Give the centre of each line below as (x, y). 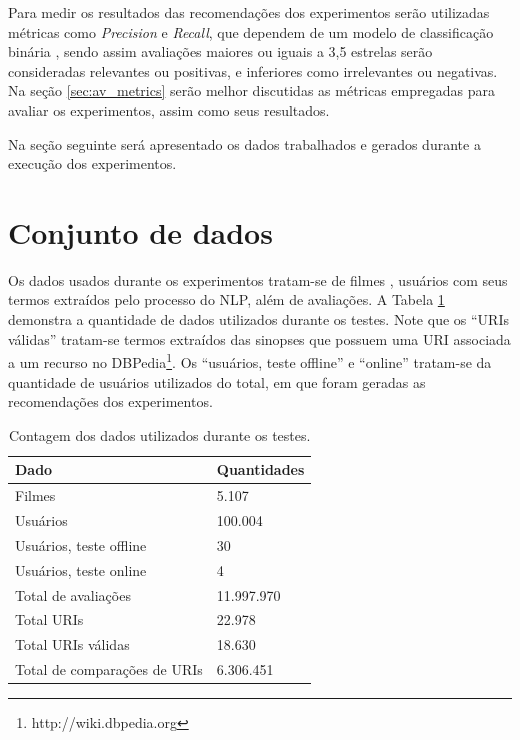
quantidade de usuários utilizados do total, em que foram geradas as (217, 381)
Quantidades (260, 469)
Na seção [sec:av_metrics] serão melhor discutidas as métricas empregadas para (251, 90)
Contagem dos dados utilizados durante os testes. (159, 434)
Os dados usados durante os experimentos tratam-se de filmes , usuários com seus (258, 279)
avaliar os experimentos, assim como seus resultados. (169, 109)
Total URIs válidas (72, 644)
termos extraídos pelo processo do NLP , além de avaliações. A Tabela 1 (226, 299)
